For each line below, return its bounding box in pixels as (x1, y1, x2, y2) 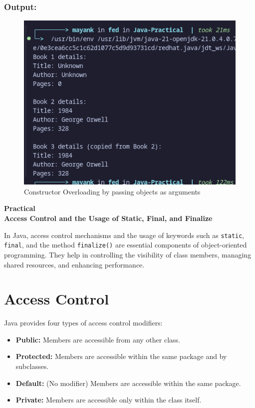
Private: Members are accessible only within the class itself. (15, 394, 202, 405)
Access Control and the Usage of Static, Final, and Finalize (4, 213, 213, 223)
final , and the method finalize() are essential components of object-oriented (4, 239, 247, 250)
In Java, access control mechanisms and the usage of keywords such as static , (4, 229, 245, 240)
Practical (4, 203, 35, 213)
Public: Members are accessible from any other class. (15, 334, 180, 344)
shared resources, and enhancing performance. (4, 259, 145, 269)
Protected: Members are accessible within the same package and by (15, 351, 227, 361)
